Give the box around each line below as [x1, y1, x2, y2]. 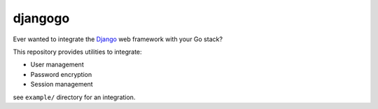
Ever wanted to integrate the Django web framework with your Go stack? [13, 35, 223, 43]
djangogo [13, 10, 70, 26]
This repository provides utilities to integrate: [13, 48, 143, 56]
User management [30, 60, 84, 69]
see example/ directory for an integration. [13, 93, 136, 101]
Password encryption [30, 70, 92, 78]
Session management [30, 80, 94, 89]
